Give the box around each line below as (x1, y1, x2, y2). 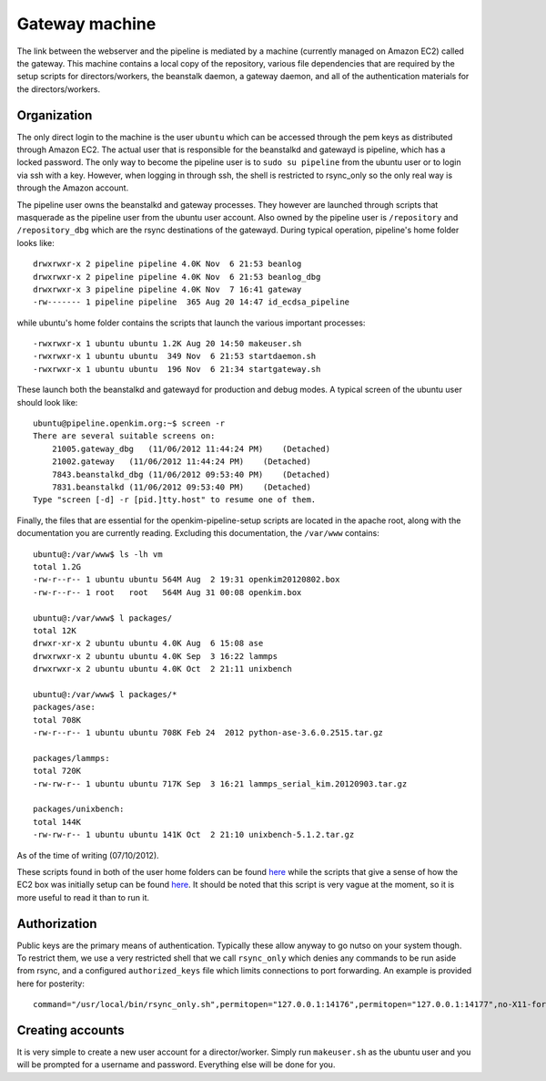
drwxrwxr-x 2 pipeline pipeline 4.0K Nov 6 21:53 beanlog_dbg (33, 272, 321, 282)
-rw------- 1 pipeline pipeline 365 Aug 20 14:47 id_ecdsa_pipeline (33, 297, 350, 307)
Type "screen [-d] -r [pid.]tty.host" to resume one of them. (33, 495, 317, 505)
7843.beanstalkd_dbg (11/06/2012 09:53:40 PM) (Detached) (51, 469, 331, 479)
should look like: (16, 396, 78, 407)
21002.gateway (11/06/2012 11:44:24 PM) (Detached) (51, 457, 311, 467)
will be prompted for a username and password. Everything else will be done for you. (16, 1059, 336, 1070)
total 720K (33, 766, 82, 777)
